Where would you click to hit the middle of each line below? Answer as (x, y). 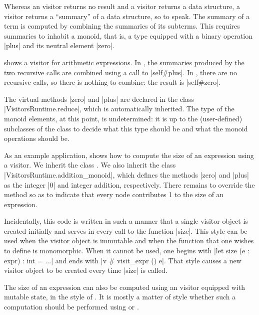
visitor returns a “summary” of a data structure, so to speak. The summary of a (127, 16)
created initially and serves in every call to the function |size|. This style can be (126, 230)
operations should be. (37, 138)
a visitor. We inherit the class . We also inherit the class (90, 165)
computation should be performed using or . (71, 307)
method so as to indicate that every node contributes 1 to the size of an (114, 194)
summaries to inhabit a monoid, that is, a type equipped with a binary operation (128, 35)
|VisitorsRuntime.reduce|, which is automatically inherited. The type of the (119, 109)
